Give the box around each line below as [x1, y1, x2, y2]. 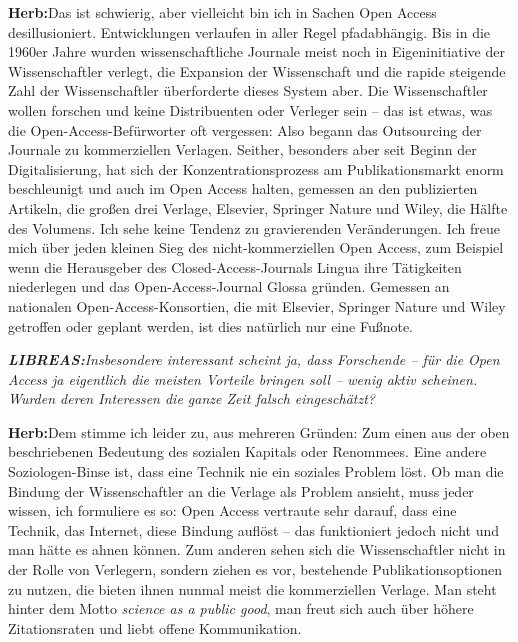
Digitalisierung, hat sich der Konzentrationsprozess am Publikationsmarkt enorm [8, 158, 504, 179]
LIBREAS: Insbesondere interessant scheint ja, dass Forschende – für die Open [8, 349, 500, 370]
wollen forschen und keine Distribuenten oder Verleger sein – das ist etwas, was [8, 99, 493, 120]
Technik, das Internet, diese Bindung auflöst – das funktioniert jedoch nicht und [8, 519, 500, 540]
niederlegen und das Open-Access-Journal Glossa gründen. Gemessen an [8, 276, 450, 297]
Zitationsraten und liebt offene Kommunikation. [8, 617, 302, 638]
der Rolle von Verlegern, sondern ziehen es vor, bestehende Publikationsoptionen [8, 559, 503, 580]
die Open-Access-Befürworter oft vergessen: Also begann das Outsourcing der [8, 119, 482, 140]
